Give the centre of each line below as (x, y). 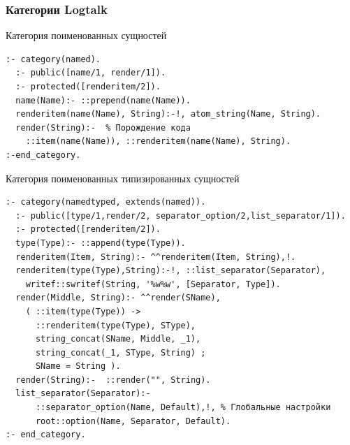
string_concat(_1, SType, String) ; (121, 352)
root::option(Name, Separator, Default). (133, 421)
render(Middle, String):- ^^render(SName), (118, 298)
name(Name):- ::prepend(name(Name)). (103, 100)
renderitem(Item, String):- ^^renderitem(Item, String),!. (156, 257)
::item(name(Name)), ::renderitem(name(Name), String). (158, 141)
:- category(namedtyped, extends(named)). (106, 202)
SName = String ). (78, 366)
